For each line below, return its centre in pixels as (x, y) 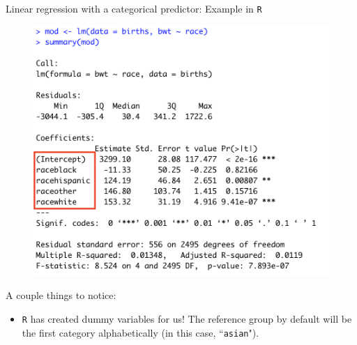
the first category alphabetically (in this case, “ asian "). (140, 332)
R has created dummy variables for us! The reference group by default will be (187, 319)
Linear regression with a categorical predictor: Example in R (134, 8)
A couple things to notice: (61, 295)
